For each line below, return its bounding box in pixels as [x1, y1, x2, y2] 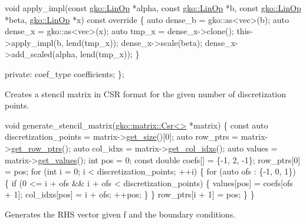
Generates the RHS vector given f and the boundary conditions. [5, 207, 236, 220]
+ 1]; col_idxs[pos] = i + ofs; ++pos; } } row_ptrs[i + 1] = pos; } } [5, 188, 255, 200]
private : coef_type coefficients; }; [5, 67, 124, 80]
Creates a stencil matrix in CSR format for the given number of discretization [5, 87, 287, 100]
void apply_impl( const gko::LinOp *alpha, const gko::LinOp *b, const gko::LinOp [5, 2, 301, 14]
